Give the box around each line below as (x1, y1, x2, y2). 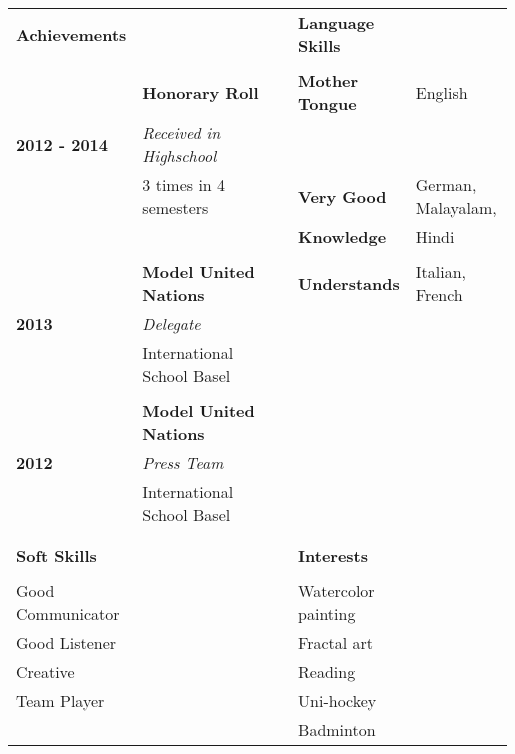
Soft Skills (16, 544, 97, 567)
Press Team (142, 451, 224, 474)
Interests (298, 544, 369, 567)
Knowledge (298, 225, 387, 248)
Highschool (142, 144, 217, 167)
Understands (298, 271, 400, 295)
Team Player (16, 689, 105, 712)
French (415, 283, 463, 306)
